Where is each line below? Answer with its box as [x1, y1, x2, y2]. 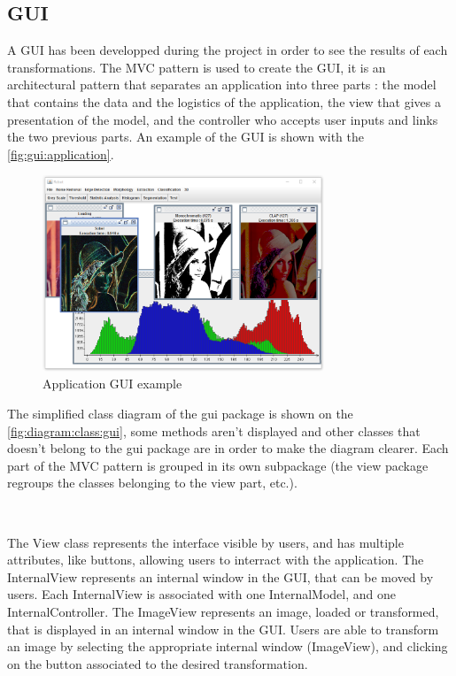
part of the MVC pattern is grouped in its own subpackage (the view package [7, 456, 429, 474]
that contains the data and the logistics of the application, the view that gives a [7, 92, 441, 111]
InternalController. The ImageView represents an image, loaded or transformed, [7, 602, 439, 620]
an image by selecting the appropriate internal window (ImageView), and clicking [7, 637, 448, 656]
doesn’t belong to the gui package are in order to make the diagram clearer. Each [7, 439, 449, 457]
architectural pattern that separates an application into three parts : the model [7, 75, 437, 94]
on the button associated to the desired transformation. [7, 654, 308, 672]
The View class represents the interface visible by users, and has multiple [7, 533, 404, 551]
